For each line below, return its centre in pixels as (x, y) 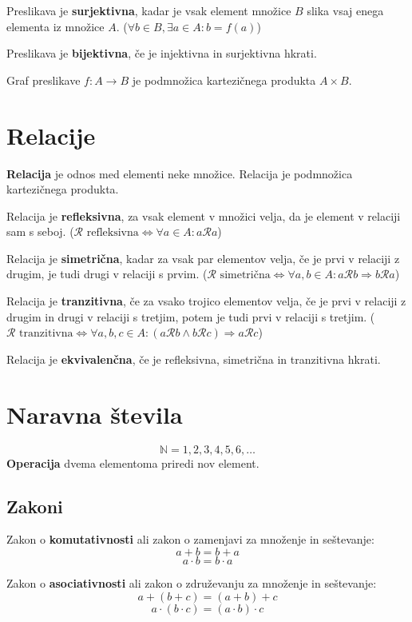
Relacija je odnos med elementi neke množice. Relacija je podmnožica (180, 173)
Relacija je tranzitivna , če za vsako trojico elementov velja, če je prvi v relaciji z (206, 301)
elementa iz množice (55, 26)
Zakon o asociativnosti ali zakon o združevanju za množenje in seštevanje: (192, 582)
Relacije (51, 135)
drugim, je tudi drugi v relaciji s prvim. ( (107, 274)
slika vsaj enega (345, 10)
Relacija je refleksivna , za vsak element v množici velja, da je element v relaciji (204, 215)
